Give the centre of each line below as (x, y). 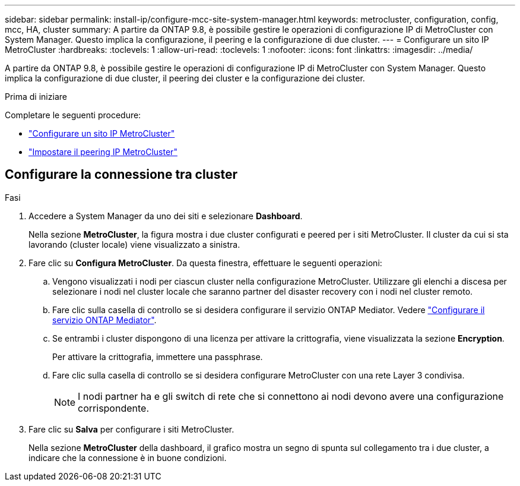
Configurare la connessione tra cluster (121, 175)
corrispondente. (114, 408)
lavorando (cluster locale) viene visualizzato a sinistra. (134, 244)
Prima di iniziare (36, 97)
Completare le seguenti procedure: (73, 115)
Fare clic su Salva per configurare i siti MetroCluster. (131, 429)
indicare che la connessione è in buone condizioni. (128, 457)
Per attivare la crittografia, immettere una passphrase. (158, 356)
